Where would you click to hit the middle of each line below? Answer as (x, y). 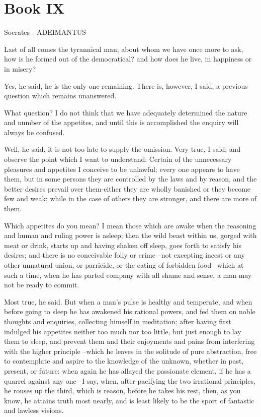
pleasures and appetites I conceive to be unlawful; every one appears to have (122, 169)
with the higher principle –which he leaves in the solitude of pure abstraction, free (130, 351)
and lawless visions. (34, 410)
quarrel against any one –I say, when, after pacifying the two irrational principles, (130, 380)
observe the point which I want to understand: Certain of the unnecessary (118, 159)
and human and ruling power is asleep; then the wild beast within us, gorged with (130, 235)
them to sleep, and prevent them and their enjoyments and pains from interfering (129, 341)
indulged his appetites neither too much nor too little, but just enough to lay (123, 331)
